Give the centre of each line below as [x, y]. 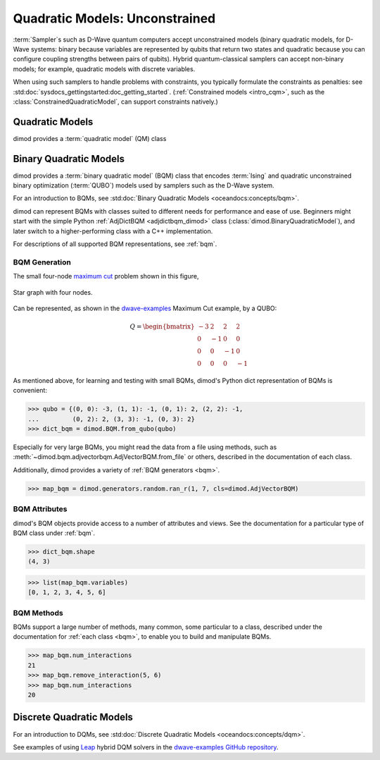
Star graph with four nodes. [53, 292]
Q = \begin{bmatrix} [162, 327]
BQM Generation [42, 262]
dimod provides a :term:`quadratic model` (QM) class [90, 138]
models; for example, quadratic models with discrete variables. [104, 69]
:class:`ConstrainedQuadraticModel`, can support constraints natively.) [115, 102]
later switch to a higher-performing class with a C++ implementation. [113, 231]
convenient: [30, 391]
